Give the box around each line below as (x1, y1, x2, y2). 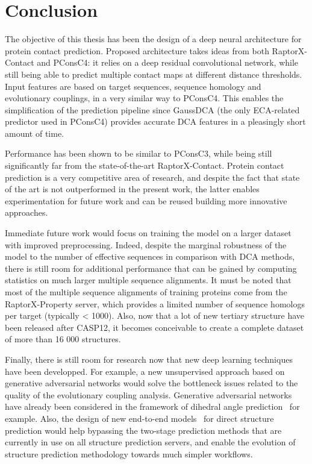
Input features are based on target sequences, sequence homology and (5, 80, 261, 92)
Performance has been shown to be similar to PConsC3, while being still (5, 147, 272, 160)
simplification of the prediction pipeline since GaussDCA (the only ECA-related (5, 103, 300, 116)
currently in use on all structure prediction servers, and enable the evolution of (5, 436, 296, 448)
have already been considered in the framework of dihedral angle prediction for (5, 400, 300, 413)
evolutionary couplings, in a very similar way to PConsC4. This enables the (5, 92, 284, 104)
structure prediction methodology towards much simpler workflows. (5, 447, 253, 460)
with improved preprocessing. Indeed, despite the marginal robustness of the (5, 238, 287, 251)
